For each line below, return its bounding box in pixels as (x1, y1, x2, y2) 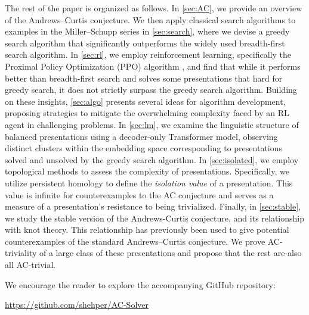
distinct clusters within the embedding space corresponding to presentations (5, 142, 283, 154)
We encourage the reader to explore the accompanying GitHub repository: (5, 278, 276, 291)
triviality (5, 247, 37, 259)
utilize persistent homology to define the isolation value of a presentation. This (5, 176, 293, 189)
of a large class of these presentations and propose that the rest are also (39, 247, 302, 259)
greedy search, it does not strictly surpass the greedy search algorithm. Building (5, 83, 297, 96)
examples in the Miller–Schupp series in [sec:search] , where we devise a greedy (5, 25, 290, 38)
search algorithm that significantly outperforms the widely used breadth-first (5, 36, 285, 49)
